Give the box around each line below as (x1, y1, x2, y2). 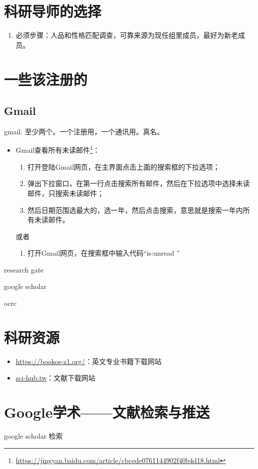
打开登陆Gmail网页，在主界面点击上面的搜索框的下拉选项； (27, 161, 220, 172)
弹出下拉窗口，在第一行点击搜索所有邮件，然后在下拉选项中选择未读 (27, 178, 250, 188)
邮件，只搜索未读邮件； (27, 188, 104, 198)
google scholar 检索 (4, 431, 63, 441)
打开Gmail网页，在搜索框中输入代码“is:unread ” (27, 248, 180, 258)
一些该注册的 (4, 69, 88, 89)
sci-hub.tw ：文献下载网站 (15, 373, 96, 383)
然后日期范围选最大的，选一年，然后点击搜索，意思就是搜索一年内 (27, 204, 243, 215)
